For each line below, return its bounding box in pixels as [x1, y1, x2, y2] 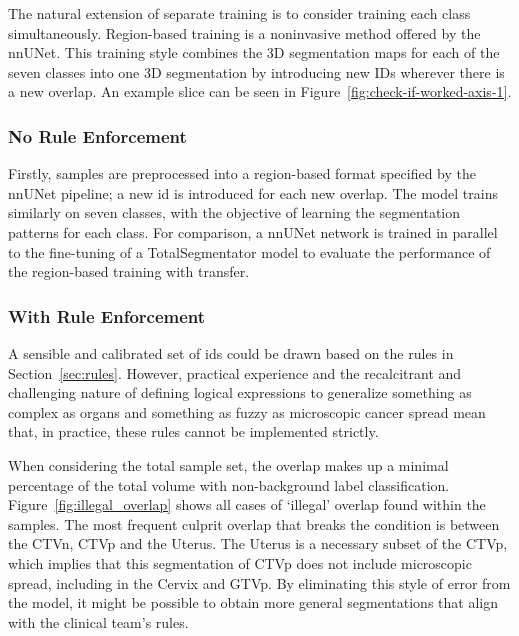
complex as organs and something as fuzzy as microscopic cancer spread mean [8, 401, 486, 422]
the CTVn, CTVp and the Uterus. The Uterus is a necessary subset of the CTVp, [8, 533, 508, 554]
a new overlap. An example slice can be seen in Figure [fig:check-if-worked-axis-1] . [8, 81, 512, 102]
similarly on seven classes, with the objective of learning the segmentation [8, 202, 461, 223]
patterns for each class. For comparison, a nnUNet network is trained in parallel [8, 221, 498, 242]
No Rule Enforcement [8, 123, 187, 148]
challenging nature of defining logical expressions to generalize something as [8, 382, 472, 403]
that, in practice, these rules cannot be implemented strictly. [8, 421, 379, 442]
